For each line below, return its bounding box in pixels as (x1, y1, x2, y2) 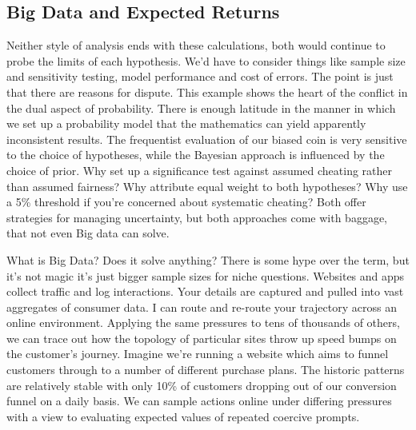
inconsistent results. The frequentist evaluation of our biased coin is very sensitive (6, 130, 407, 147)
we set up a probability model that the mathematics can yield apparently (6, 115, 366, 132)
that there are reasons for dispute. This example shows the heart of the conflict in (6, 83, 408, 100)
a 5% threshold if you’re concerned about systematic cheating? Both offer (6, 193, 366, 210)
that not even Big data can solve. (6, 225, 170, 241)
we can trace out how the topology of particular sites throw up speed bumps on (6, 329, 397, 346)
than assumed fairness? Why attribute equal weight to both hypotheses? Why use (6, 177, 408, 194)
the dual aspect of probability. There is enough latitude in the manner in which (6, 99, 396, 116)
